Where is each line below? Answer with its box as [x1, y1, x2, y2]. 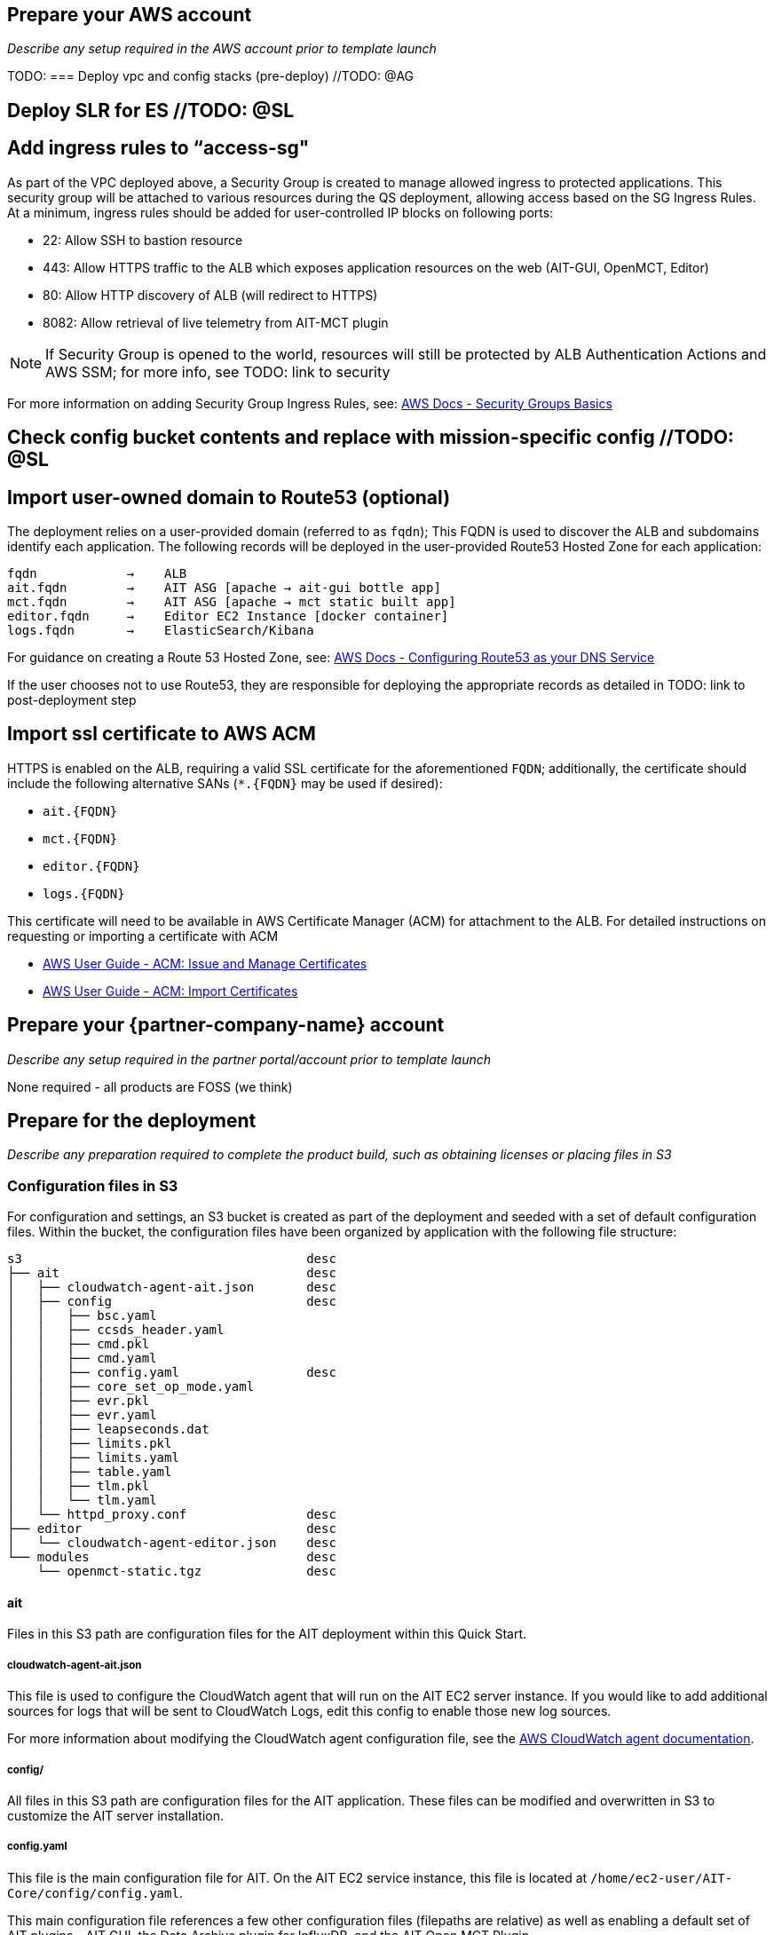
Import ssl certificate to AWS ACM [7, 723, 316, 746]
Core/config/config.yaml [7, 1885, 179, 1900]
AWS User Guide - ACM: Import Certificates [43, 983, 298, 999]
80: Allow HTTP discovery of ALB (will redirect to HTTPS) [43, 287, 378, 303]
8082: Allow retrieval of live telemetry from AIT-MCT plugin [43, 314, 389, 330]
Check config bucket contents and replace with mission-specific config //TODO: [7, 426, 734, 449]
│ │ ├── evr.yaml [7, 1408, 157, 1423]
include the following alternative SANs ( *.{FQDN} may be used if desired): [7, 775, 443, 791]
